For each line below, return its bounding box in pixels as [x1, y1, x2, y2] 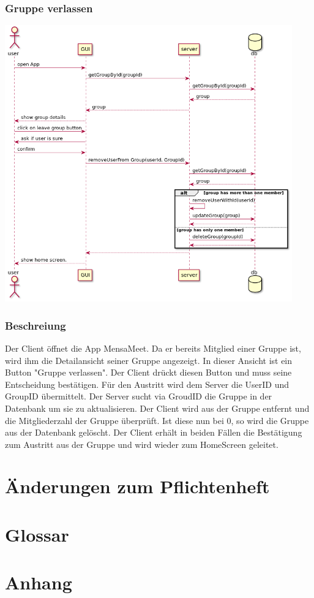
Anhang [5, 570, 72, 595]
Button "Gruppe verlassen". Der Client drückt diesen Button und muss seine [5, 366, 292, 379]
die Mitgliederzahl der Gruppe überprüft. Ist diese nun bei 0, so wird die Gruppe [5, 414, 309, 426]
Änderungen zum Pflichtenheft [5, 474, 270, 499]
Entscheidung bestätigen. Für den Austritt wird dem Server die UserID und [5, 377, 290, 390]
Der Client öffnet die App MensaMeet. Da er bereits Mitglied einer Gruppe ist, [5, 341, 301, 354]
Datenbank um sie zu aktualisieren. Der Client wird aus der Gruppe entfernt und [5, 401, 310, 414]
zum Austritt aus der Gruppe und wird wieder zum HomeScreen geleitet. [5, 437, 278, 450]
